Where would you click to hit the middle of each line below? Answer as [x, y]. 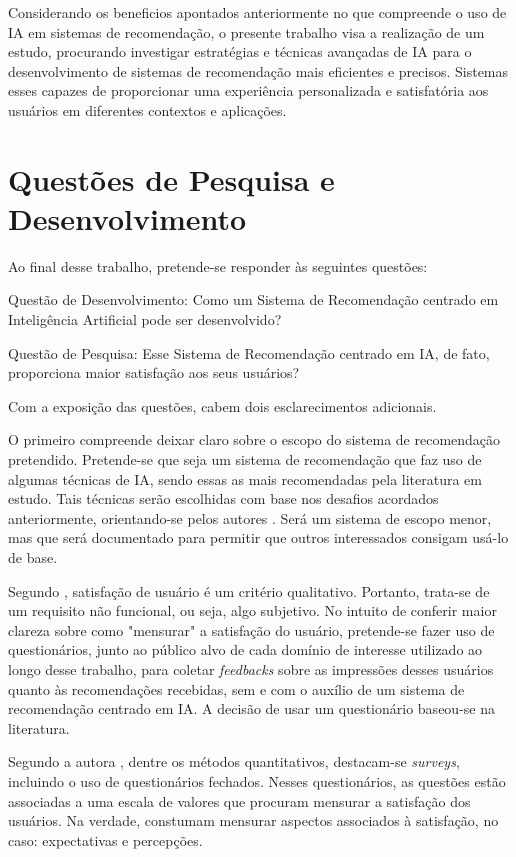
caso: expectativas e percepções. [105, 839]
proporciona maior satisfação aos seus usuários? [154, 372]
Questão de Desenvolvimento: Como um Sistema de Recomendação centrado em [253, 299]
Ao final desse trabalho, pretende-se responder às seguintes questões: [218, 265]
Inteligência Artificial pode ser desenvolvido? [145, 319]
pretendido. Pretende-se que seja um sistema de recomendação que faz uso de [245, 459]
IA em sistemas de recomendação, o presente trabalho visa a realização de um [246, 31]
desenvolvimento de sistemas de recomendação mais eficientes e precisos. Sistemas [258, 70]
